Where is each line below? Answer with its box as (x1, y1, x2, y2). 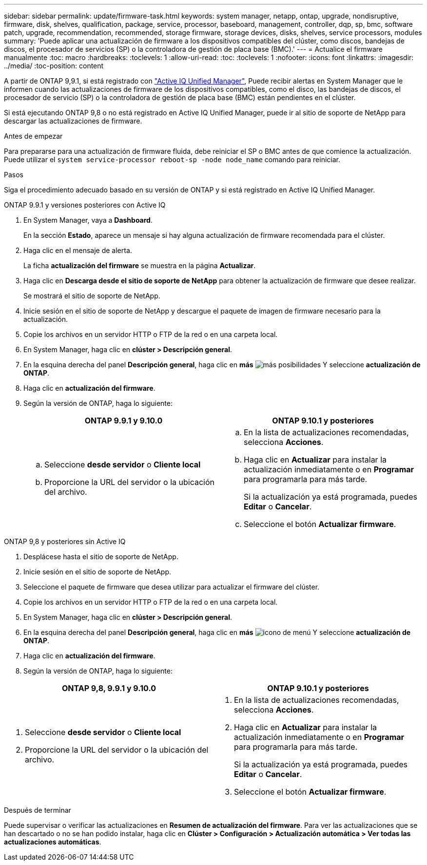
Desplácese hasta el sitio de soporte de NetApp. (23, 552, 178, 561)
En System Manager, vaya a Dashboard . (23, 216, 153, 224)
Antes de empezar (4, 132, 63, 140)
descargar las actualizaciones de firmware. (4, 117, 142, 125)
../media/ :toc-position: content (4, 62, 104, 70)
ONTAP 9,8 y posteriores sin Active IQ (4, 537, 126, 546)
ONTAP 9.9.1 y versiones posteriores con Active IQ (4, 201, 166, 209)
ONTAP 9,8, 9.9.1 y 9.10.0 (61, 683, 156, 693)
